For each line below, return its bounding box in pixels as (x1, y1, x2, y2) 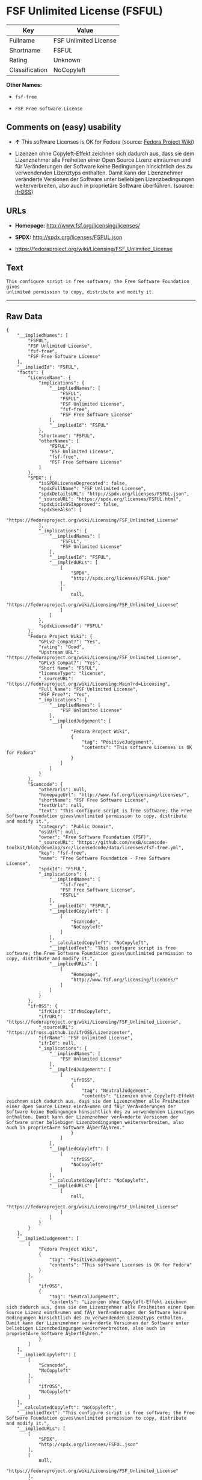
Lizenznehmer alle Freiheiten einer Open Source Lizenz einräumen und (14, 156, 191, 164)
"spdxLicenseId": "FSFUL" (38, 623, 103, 629)
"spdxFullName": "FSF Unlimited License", (38, 486, 147, 492)
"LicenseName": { (28, 375, 71, 381)
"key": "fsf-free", (38, 850, 87, 856)
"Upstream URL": (38, 649, 79, 655)
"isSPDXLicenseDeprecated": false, (38, 480, 128, 486)
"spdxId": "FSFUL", (38, 866, 87, 872)
